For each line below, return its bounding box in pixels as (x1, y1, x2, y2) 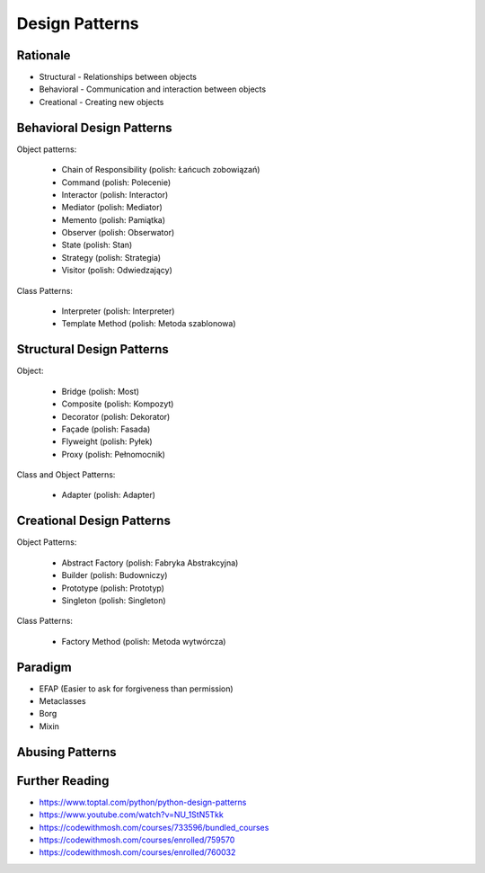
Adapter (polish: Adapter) (61, 490, 156, 501)
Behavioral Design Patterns (16, 120, 172, 135)
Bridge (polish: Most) (61, 386, 139, 396)
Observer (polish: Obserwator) (61, 227, 175, 238)
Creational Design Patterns (16, 513, 171, 529)
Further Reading (16, 773, 110, 788)
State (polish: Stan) (61, 239, 133, 251)
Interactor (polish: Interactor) (61, 189, 169, 200)
